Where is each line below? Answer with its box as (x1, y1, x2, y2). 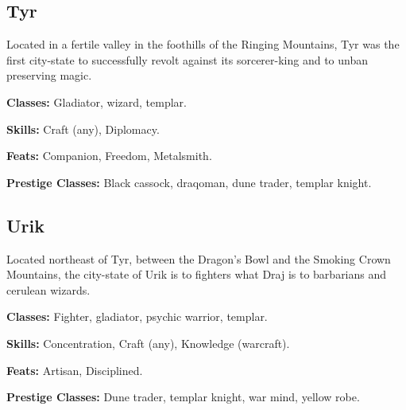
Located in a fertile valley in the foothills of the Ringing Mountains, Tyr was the (6, 36, 400, 53)
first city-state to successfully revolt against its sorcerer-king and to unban (6, 51, 369, 68)
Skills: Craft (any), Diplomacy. (6, 120, 160, 137)
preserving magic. (6, 67, 92, 84)
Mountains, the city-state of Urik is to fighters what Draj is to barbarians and (6, 266, 387, 283)
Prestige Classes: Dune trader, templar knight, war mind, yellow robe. (6, 389, 360, 405)
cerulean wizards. (6, 281, 91, 298)
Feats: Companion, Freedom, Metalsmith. (6, 147, 212, 164)
